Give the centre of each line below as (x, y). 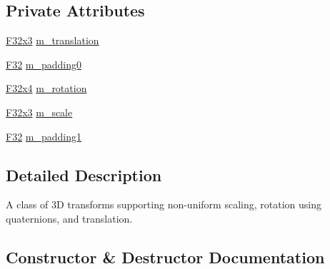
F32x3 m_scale (39, 112)
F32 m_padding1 (44, 136)
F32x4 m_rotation (46, 88)
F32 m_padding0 (44, 64)
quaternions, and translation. (69, 218)
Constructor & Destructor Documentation (165, 257)
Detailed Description (84, 174)
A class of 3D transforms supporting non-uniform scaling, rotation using (164, 204)
